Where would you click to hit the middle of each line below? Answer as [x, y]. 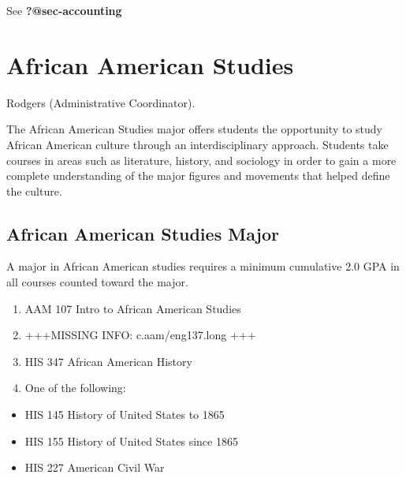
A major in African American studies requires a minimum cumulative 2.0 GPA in [203, 266]
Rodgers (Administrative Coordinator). [101, 102]
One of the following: [75, 388]
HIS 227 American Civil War [95, 467]
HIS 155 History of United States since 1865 [131, 441]
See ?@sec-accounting [64, 10]
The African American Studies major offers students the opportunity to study [194, 129]
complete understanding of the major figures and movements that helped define [198, 176]
